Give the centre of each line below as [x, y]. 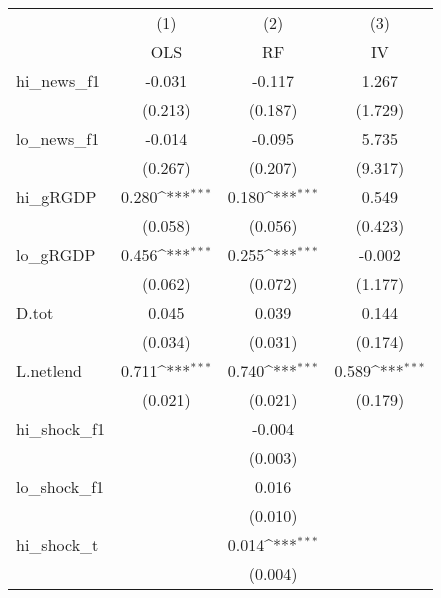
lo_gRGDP [56, 254]
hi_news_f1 [58, 80]
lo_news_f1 [58, 138]
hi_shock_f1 [60, 428]
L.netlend [49, 370]
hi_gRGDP [56, 196]
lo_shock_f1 [60, 486]
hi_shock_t [57, 544]
